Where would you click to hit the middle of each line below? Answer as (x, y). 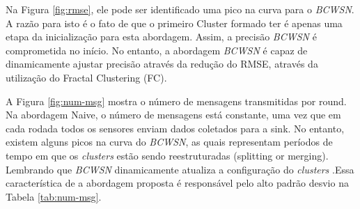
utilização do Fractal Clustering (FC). (86, 77)
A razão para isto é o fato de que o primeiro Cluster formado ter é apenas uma (174, 23)
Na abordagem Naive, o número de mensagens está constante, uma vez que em (173, 115)
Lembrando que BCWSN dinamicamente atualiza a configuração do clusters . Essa (180, 169)
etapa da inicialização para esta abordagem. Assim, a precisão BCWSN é (161, 37)
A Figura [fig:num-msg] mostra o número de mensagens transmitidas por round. (176, 101)
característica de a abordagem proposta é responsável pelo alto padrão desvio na (177, 183)
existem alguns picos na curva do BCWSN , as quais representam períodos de (169, 142)
